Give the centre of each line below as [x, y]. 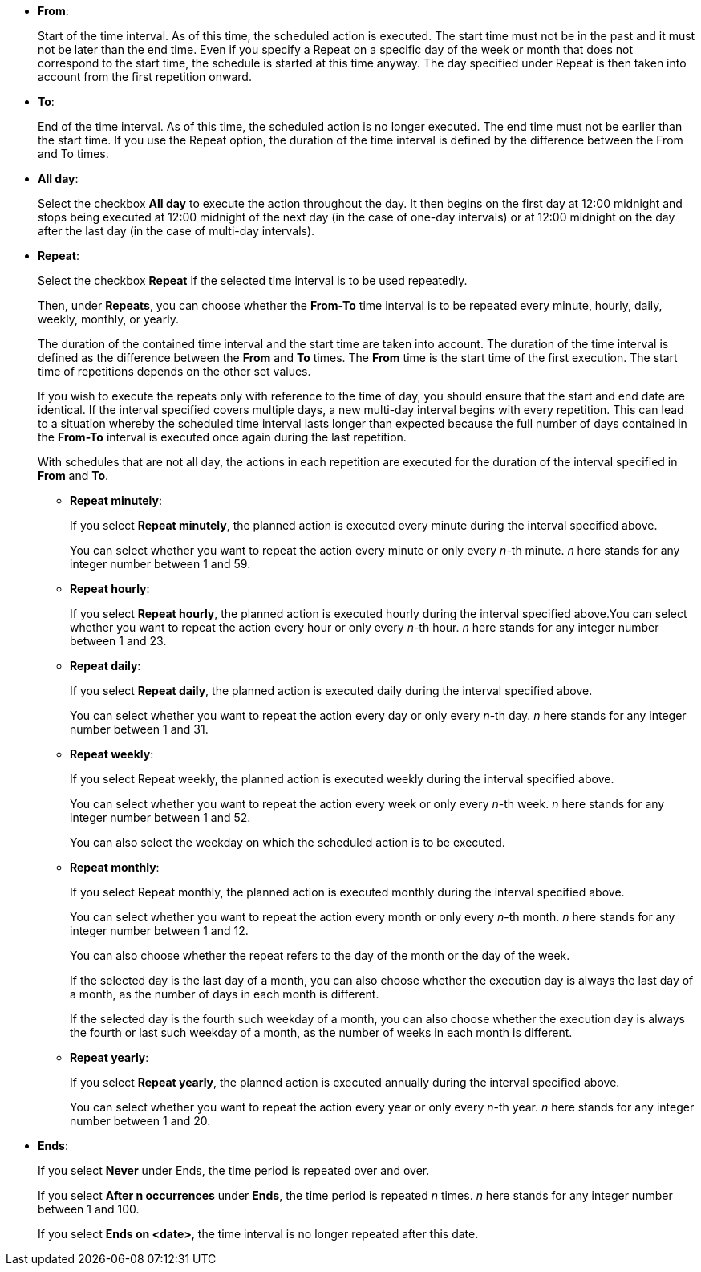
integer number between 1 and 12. [159, 931]
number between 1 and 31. [139, 729]
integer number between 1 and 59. [160, 564]
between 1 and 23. [118, 641]
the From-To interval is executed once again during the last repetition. [222, 437]
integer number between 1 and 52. [160, 817]
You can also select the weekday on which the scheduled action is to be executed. [288, 842]
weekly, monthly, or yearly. [108, 319]
